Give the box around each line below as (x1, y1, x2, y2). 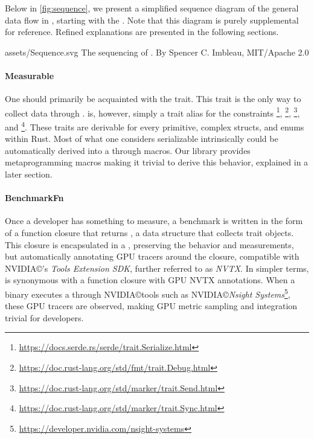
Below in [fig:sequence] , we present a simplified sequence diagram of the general (5, 2, 299, 14)
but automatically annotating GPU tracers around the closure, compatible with (5, 250, 300, 263)
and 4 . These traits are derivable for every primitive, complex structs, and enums (5, 119, 304, 133)
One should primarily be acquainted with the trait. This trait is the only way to (5, 92, 301, 105)
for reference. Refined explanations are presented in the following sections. (5, 25, 279, 38)
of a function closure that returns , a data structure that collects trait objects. (5, 226, 294, 239)
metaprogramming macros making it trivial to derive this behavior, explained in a (5, 156, 309, 168)
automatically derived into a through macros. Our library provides (5, 144, 251, 156)
